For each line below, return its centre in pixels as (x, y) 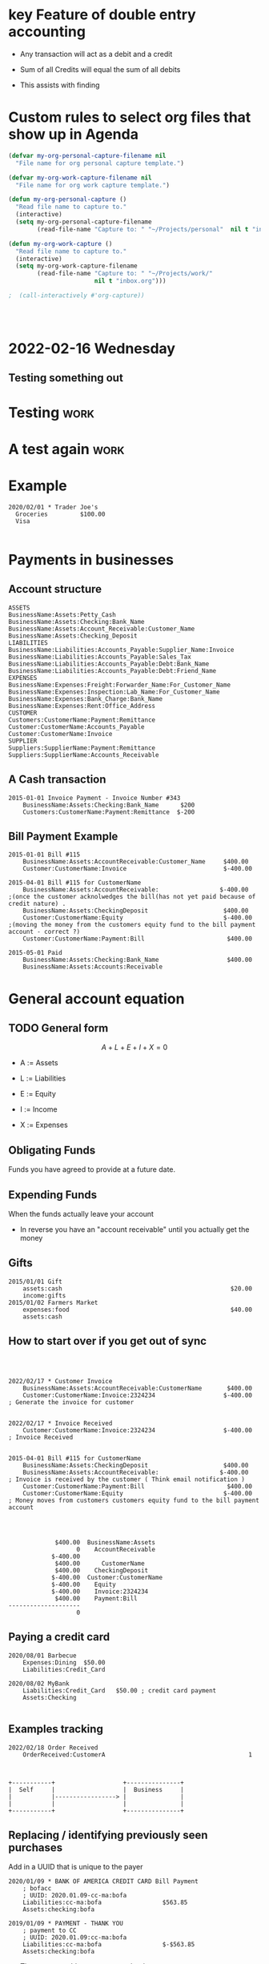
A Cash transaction (57, 780)
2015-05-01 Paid (35, 953)
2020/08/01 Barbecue (43, 1656)
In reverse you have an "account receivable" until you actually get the (134, 1230)
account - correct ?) (44, 932)
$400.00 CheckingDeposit (102, 1571)
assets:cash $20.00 (137, 1288)
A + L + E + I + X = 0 (134, 1048)
